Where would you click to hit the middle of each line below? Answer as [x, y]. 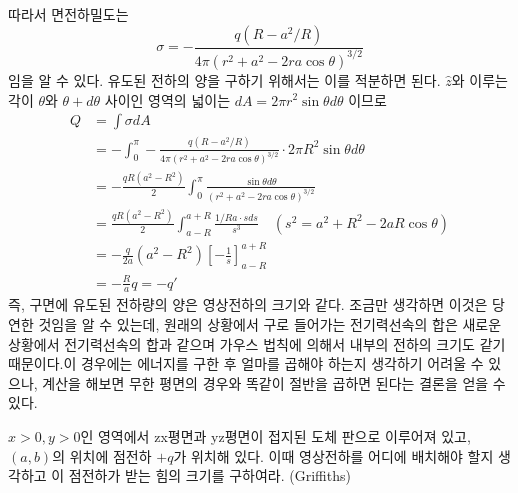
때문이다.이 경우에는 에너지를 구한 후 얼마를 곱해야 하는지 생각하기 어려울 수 [246, 363]
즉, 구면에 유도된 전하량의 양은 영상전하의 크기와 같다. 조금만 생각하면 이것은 [248, 304]
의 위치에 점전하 [102, 455]
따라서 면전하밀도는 [68, 14]
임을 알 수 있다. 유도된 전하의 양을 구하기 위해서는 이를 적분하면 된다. [224, 79]
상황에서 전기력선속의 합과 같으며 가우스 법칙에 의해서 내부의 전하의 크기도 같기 [257, 343]
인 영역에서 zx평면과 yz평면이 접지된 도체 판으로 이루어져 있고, [275, 436]
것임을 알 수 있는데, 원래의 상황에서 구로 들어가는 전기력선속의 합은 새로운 [270, 324]
